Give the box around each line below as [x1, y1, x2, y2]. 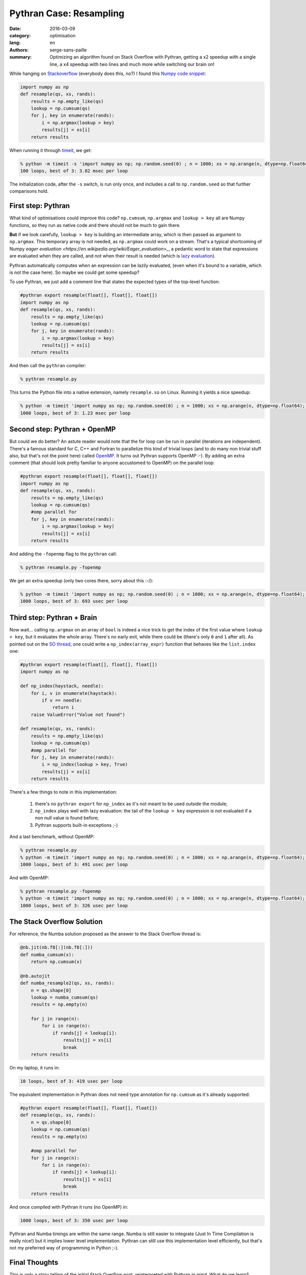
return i [52, 704, 74, 710]
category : [9, 32, 31, 38]
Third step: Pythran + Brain [9, 613, 97, 622]
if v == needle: [41, 697, 83, 703]
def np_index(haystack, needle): [20, 683, 104, 689]
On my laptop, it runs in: [9, 1065, 60, 1070]
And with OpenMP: [9, 875, 49, 881]
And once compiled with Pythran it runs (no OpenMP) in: [9, 1204, 129, 1210]
